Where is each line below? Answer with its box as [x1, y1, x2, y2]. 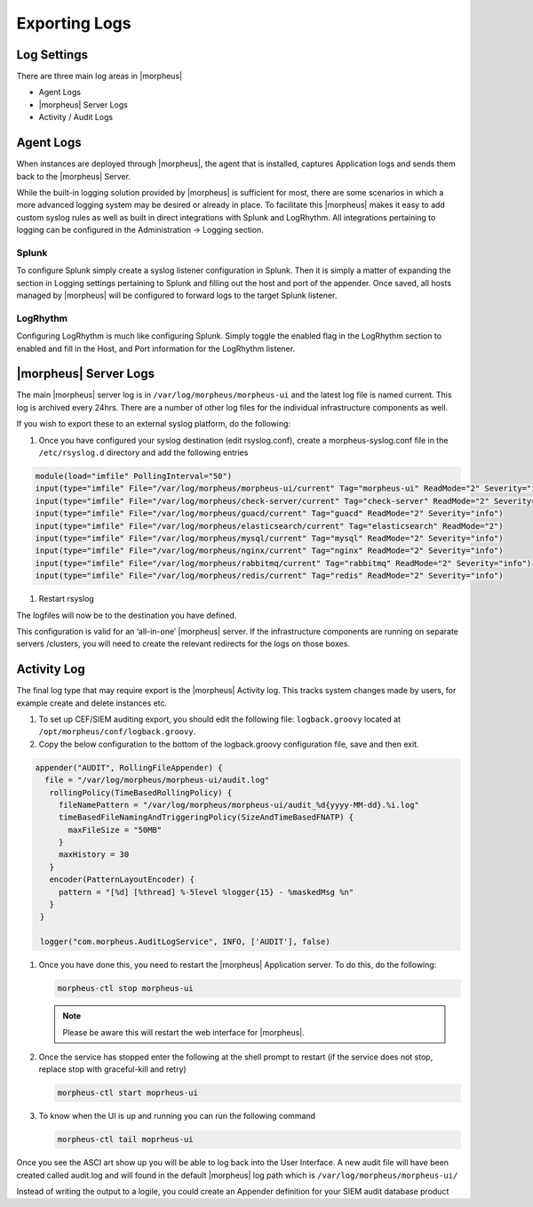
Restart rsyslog [38, 594, 95, 604]
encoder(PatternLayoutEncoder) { [49, 875, 195, 884]
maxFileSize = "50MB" [68, 825, 163, 835]
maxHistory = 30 [58, 850, 130, 859]
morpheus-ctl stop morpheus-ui [57, 983, 195, 994]
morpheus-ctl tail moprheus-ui [57, 1134, 195, 1145]
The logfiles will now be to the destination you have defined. [16, 610, 237, 620]
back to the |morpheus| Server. [16, 171, 131, 181]
